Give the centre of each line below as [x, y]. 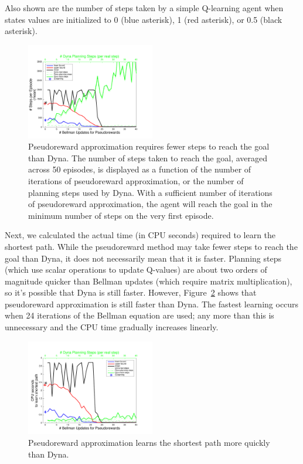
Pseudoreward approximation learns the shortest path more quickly [149, 443]
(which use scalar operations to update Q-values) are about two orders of [136, 270]
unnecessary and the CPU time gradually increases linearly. [112, 327]
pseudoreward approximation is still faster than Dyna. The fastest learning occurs [152, 304]
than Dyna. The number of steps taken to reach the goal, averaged [148, 158]
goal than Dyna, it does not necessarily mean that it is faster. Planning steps [143, 258]
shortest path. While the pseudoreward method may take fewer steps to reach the [151, 246]
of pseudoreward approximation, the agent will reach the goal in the [150, 204]
